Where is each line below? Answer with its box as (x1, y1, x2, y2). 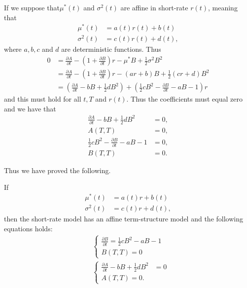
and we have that (4, 103, 56, 113)
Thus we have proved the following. (4, 165, 111, 176)
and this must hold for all (4, 94, 81, 104)
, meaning (208, 2, 238, 12)
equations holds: (4, 223, 53, 234)
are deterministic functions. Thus (61, 44, 161, 54)
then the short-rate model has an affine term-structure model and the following (4, 214, 243, 224)
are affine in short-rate (120, 2, 188, 12)
